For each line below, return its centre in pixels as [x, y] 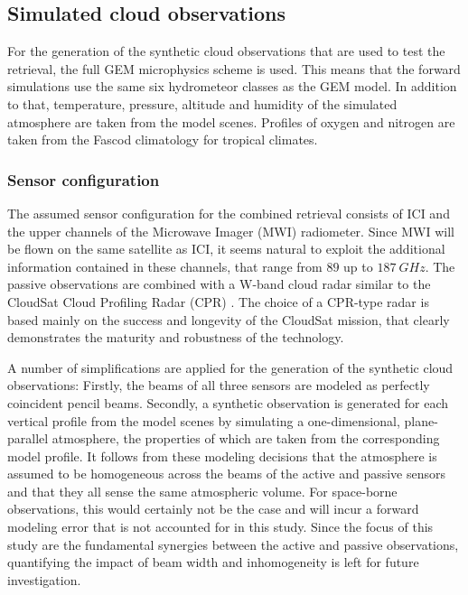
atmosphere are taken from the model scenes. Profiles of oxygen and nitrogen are [231, 121]
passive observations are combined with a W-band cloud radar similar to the [219, 284]
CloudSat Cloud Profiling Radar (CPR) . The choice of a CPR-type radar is [218, 301]
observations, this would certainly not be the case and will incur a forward [213, 509]
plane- [421, 420]
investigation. [44, 579]
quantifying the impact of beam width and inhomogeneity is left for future [213, 562]
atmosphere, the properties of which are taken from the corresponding [246, 438]
